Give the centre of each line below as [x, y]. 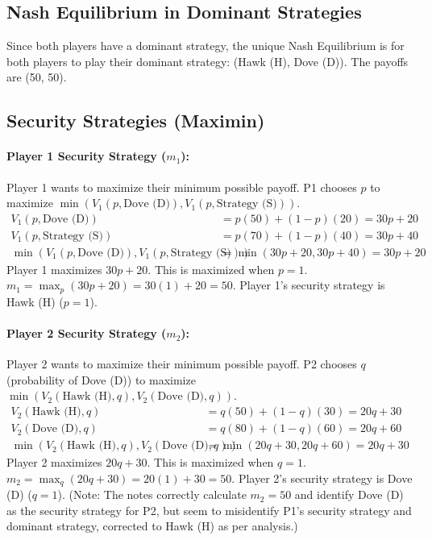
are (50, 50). [37, 77]
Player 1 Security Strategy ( [87, 156]
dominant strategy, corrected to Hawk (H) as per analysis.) [152, 526]
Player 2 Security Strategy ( [87, 333]
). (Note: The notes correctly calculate [152, 494]
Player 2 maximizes [54, 462]
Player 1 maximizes [54, 269]
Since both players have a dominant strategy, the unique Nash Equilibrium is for [206, 46]
